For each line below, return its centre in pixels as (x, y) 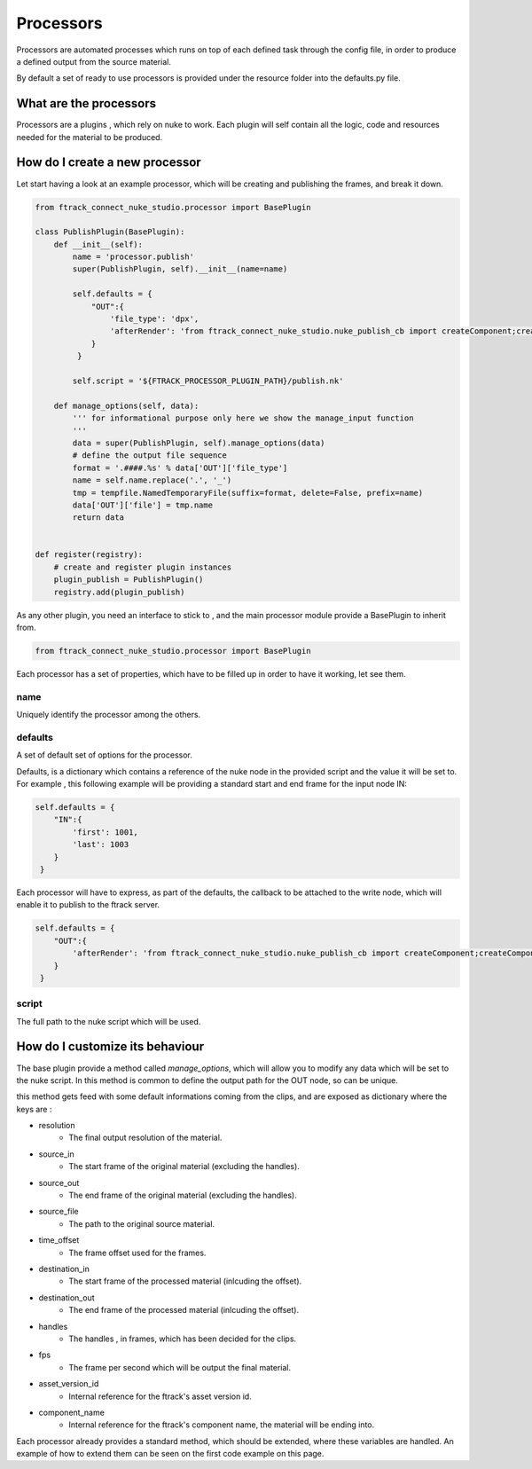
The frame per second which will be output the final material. (180, 1367)
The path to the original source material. (142, 1223)
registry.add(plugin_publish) (119, 592)
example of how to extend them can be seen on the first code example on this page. (170, 1454)
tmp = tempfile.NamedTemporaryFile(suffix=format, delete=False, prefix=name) (248, 493)
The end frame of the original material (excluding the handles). (183, 1195)
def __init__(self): (98, 244)
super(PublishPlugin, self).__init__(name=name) (180, 269)
